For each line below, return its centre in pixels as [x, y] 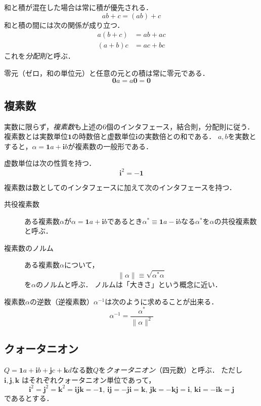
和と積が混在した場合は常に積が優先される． [78, 7]
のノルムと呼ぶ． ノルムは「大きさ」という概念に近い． [129, 284]
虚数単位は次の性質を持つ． [50, 163]
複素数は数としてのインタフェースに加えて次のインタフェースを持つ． [120, 187]
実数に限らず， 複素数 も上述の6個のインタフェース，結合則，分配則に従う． [129, 126]
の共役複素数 [235, 221]
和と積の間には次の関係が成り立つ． [64, 25]
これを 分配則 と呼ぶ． [39, 56]
